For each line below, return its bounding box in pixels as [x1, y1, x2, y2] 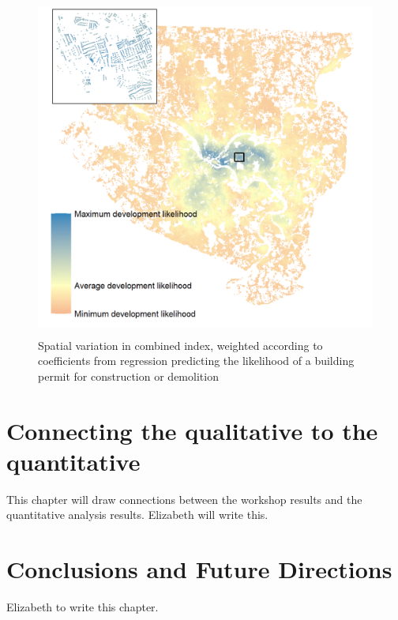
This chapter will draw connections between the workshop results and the [6, 490, 362, 507]
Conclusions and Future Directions [6, 553, 392, 585]
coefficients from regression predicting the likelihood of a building [38, 352, 355, 369]
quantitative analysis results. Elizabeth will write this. [6, 506, 268, 523]
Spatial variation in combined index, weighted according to [38, 336, 323, 353]
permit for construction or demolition [38, 367, 219, 384]
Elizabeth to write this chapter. [6, 599, 159, 614]
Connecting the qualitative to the [6, 414, 378, 446]
